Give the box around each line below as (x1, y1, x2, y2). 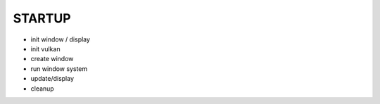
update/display (30, 74, 74, 83)
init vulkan (30, 44, 61, 53)
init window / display (30, 35, 91, 44)
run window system (30, 64, 88, 73)
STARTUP (13, 11, 71, 26)
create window (30, 55, 74, 63)
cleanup (30, 84, 54, 93)
